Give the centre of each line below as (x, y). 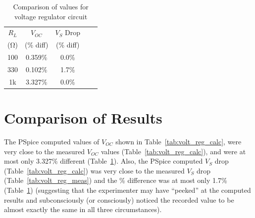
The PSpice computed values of (52, 142)
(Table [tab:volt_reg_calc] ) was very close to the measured (94, 170)
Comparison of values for (51, 6)
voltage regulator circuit (51, 16)
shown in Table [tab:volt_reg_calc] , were (178, 142)
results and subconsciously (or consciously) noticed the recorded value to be (119, 199)
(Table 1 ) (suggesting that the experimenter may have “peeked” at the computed (127, 190)
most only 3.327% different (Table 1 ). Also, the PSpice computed (103, 161)
